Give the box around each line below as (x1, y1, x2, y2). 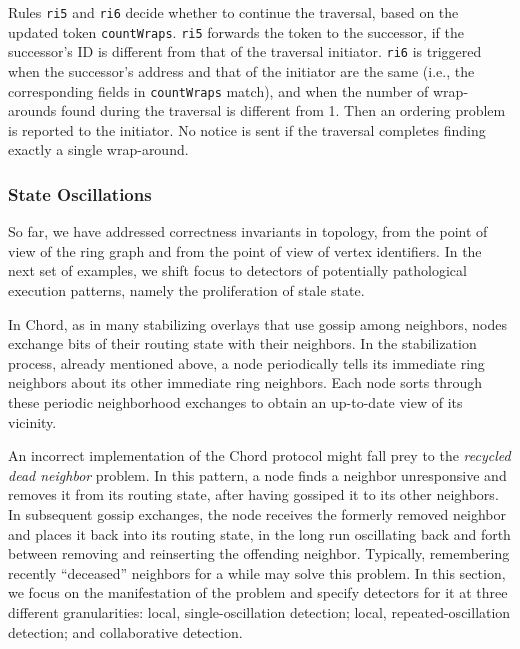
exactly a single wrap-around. (8, 139, 189, 160)
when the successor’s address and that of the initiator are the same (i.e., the (8, 60, 475, 81)
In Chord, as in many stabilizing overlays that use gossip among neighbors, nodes (8, 313, 507, 334)
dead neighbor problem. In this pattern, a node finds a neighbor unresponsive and (8, 464, 507, 485)
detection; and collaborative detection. (8, 621, 243, 642)
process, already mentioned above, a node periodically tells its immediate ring (8, 352, 485, 373)
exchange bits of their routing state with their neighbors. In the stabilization (8, 333, 477, 354)
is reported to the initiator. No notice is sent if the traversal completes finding (8, 119, 486, 140)
